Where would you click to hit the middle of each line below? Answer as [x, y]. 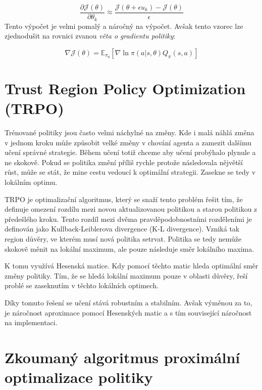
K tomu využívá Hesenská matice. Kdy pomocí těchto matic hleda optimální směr [132, 266]
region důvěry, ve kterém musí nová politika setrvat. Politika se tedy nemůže [123, 238]
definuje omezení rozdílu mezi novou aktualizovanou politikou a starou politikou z [131, 209]
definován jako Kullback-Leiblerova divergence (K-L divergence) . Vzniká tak [122, 229]
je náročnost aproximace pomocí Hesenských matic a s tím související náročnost [128, 312]
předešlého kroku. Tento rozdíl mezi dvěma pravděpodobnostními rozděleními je [128, 219]
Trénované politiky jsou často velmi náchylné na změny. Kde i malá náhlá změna [129, 132]
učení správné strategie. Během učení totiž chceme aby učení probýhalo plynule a [130, 152]
